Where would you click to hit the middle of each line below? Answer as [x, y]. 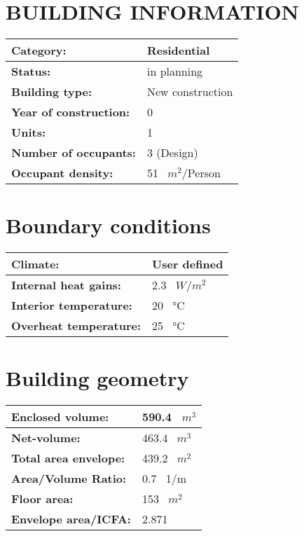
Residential [178, 50]
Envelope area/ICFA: [71, 519]
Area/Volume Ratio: [69, 479]
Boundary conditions [108, 225]
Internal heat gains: [66, 285]
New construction [190, 92]
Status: [31, 71]
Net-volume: [46, 438]
